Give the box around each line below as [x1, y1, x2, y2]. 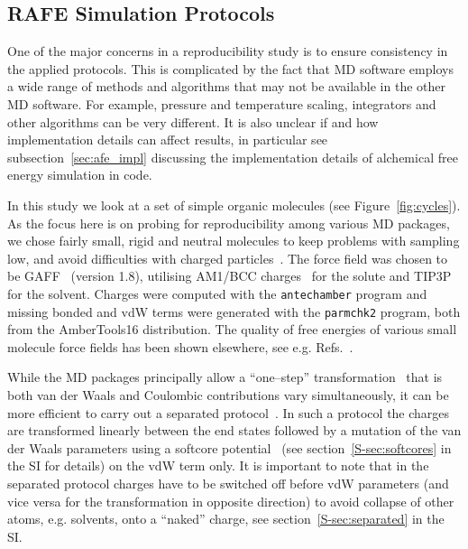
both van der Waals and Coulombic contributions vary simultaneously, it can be [7, 386, 449, 405]
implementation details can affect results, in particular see [7, 130, 328, 149]
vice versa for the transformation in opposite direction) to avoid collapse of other [7, 491, 454, 510]
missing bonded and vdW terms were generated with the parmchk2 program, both [7, 302, 461, 321]
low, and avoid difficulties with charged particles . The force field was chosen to [7, 248, 448, 267]
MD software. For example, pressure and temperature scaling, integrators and [7, 94, 436, 113]
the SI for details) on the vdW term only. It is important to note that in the [7, 456, 429, 475]
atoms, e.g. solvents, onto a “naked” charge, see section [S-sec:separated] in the [7, 509, 445, 528]
